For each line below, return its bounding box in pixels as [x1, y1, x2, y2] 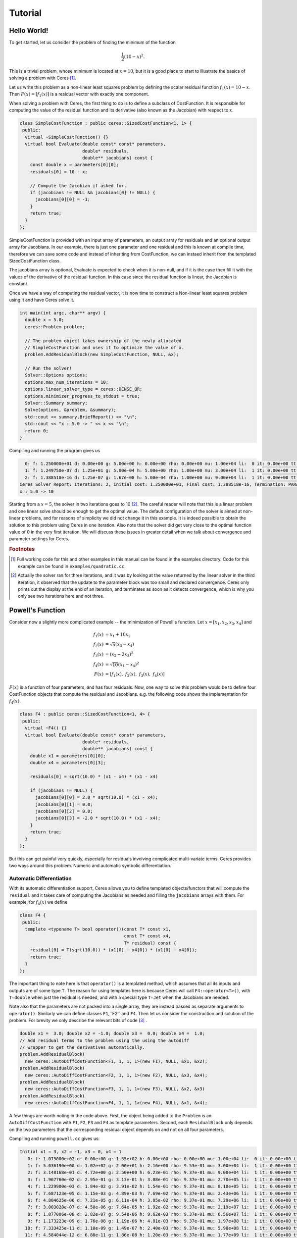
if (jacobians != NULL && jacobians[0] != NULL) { [30, 190, 155, 195]
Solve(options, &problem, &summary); [25, 407, 116, 413]
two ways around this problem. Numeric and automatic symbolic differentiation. [9, 863, 172, 869]
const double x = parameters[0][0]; [30, 162, 119, 168]
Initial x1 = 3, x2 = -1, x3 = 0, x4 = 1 [19, 1149, 122, 1155]
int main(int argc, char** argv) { [19, 310, 106, 315]
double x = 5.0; [25, 317, 64, 323]
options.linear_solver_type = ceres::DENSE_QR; [25, 386, 143, 392]
